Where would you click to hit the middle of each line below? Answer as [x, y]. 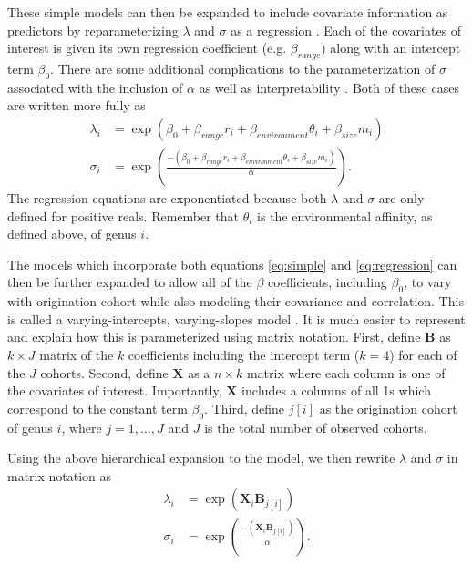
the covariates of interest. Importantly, [115, 390]
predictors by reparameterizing [93, 30]
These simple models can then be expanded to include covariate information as [228, 12]
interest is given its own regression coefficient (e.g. [147, 48]
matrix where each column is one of [346, 372]
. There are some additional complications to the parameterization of [243, 68]
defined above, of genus [72, 234]
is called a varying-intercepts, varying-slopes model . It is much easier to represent [236, 318]
